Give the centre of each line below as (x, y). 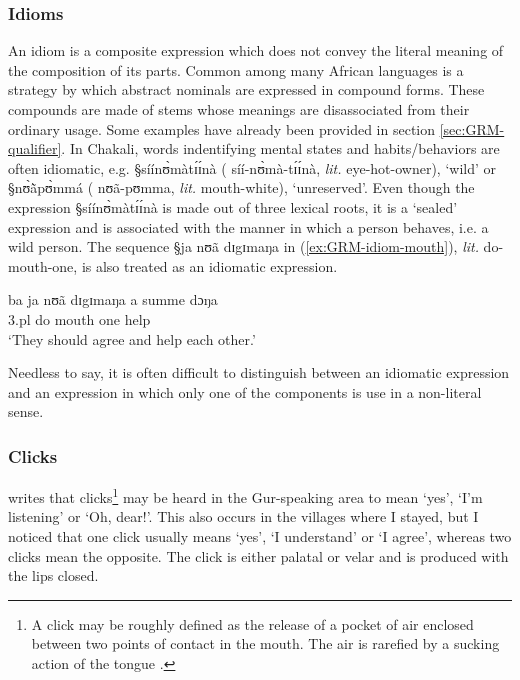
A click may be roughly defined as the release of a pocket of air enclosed (252, 623)
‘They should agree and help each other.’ (132, 338)
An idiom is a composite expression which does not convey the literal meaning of (256, 50)
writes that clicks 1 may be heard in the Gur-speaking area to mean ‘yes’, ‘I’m (245, 495)
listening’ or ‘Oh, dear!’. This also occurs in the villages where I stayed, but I (243, 516)
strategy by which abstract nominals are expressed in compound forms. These (246, 89)
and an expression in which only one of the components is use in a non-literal (245, 391)
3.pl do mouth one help (79, 318)
